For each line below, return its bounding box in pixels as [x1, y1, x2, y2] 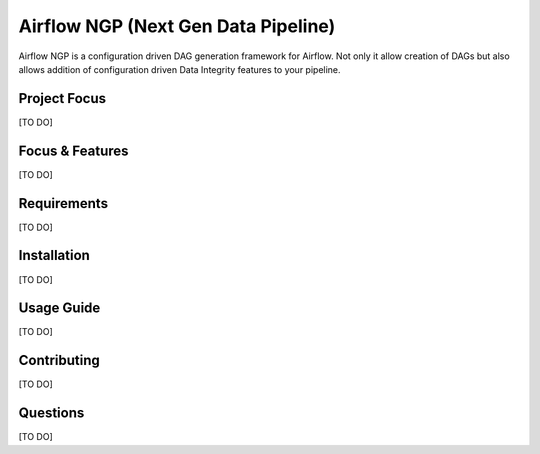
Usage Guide [18, 300, 101, 317]
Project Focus [18, 90, 107, 107]
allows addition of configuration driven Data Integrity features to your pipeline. [18, 63, 341, 75]
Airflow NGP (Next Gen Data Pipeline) [18, 15, 336, 37]
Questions [18, 405, 85, 422]
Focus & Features [18, 142, 129, 159]
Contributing [18, 352, 100, 369]
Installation [18, 247, 90, 264]
